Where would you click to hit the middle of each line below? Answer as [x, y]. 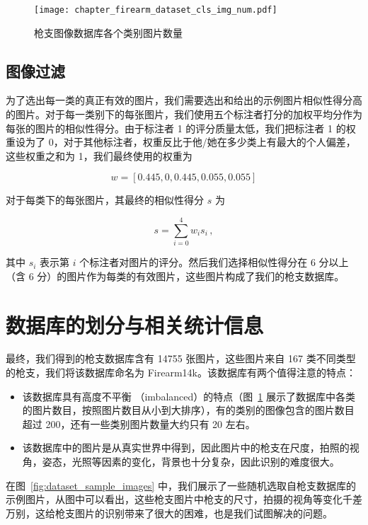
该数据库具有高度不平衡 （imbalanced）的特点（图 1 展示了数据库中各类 [189, 396]
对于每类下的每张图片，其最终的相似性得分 [105, 200]
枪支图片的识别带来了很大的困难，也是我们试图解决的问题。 [194, 513]
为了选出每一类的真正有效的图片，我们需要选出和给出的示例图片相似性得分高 [184, 100]
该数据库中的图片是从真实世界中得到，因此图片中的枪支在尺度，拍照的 [186, 448]
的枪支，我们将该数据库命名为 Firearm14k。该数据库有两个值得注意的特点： [181, 373]
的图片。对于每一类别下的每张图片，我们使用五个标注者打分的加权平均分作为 [184, 114]
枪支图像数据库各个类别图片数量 [108, 32]
